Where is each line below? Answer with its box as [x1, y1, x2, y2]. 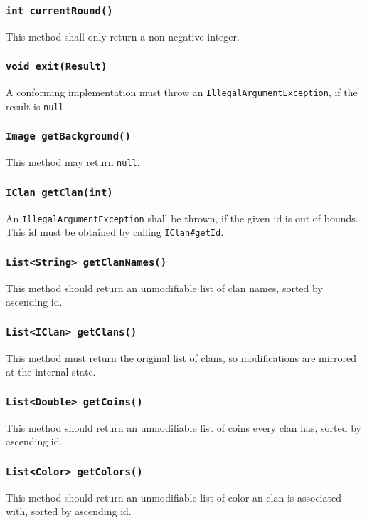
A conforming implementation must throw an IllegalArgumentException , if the [6, 85, 358, 100]
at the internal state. [6, 364, 96, 379]
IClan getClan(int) [6, 186, 113, 198]
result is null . [6, 98, 67, 113]
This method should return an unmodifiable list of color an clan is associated [6, 490, 341, 504]
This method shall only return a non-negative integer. [6, 29, 240, 43]
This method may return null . [6, 155, 140, 170]
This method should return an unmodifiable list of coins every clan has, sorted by [6, 420, 361, 435]
